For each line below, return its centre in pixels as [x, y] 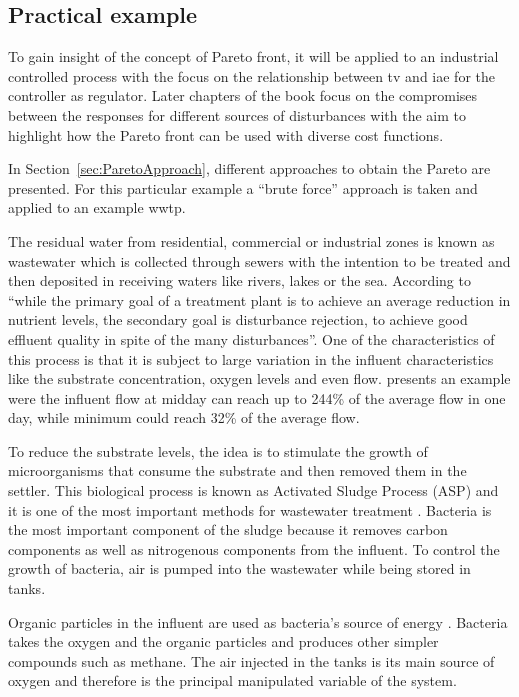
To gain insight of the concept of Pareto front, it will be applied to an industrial [253, 56]
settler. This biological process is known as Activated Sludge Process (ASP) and [253, 490]
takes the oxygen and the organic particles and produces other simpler [223, 641]
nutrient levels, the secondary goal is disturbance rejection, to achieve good [238, 319]
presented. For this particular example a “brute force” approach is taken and [243, 187]
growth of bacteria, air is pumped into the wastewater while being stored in [239, 568]
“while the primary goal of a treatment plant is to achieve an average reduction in [259, 299]
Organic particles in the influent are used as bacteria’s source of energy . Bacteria [258, 621]
